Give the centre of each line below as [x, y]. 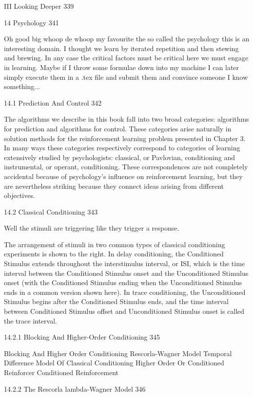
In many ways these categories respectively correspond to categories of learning [122, 148]
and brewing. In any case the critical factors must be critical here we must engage [126, 58]
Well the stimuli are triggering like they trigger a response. [92, 228]
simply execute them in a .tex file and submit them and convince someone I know [126, 77]
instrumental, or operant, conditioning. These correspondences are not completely [126, 167]
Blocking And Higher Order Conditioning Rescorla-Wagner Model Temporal [118, 353]
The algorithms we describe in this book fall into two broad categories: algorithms [126, 119]
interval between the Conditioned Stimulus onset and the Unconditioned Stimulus [126, 273]
